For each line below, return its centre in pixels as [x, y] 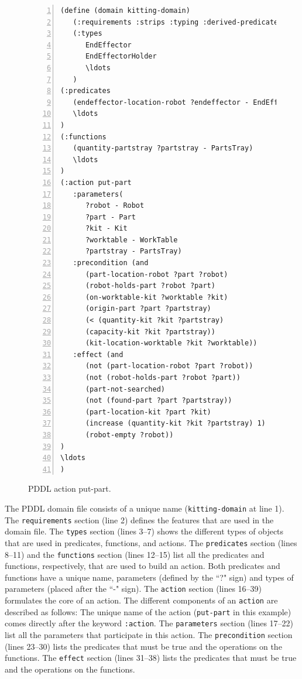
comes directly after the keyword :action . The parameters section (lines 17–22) [149, 623]
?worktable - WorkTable [131, 240]
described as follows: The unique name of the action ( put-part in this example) [148, 611]
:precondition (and [111, 263]
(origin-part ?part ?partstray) [148, 309]
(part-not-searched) [125, 389]
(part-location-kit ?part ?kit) [148, 412]
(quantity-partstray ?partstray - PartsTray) [163, 148]
